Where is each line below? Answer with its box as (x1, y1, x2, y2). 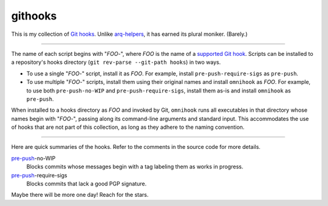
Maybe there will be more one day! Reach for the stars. (11, 191, 149, 199)
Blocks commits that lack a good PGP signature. (26, 180, 147, 188)
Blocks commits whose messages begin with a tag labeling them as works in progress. (26, 163, 244, 170)
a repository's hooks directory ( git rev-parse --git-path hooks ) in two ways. (11, 58, 221, 66)
